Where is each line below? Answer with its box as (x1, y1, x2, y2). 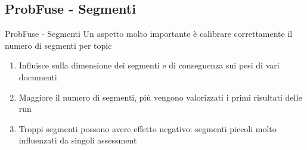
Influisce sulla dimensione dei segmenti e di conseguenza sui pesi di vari (18, 59, 280, 71)
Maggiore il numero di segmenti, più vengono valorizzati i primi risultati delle (18, 90, 302, 103)
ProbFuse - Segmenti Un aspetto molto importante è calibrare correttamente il (5, 27, 293, 40)
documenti (18, 70, 57, 83)
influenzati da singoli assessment (18, 134, 137, 146)
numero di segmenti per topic (5, 39, 112, 51)
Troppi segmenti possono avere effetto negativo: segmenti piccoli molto (18, 122, 277, 135)
